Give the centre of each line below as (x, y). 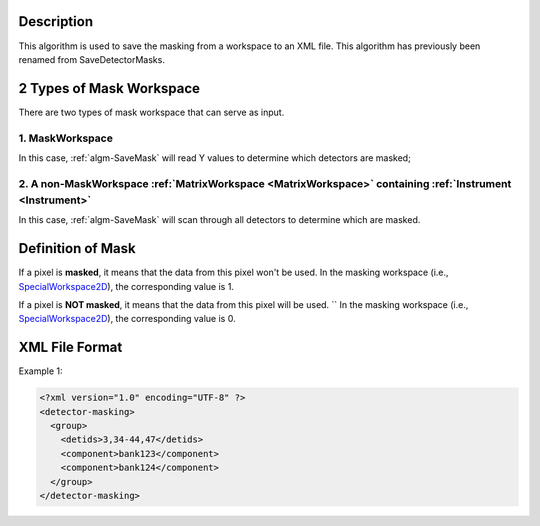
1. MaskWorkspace (66, 138)
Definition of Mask (77, 248)
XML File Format (70, 347)
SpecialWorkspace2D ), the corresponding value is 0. (127, 319)
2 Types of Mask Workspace (109, 88)
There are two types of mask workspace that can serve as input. (151, 112)
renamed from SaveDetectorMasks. (91, 59)
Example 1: (40, 371)
